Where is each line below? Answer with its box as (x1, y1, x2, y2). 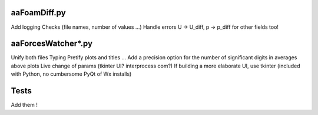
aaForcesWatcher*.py (11, 39, 93, 49)
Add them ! (11, 102, 38, 109)
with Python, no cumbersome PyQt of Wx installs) (11, 70, 132, 77)
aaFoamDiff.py (11, 8, 66, 18)
